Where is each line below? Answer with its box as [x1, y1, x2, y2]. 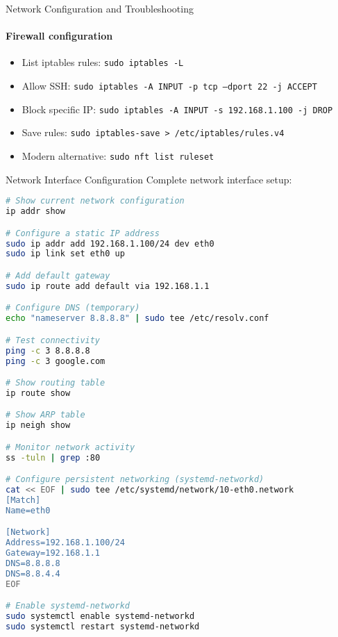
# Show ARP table [6, 410, 85, 420]
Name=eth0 [6, 505, 51, 515]
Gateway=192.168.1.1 [6, 548, 101, 559]
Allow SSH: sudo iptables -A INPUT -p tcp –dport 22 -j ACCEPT [22, 78, 317, 93]
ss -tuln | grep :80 [6, 452, 101, 463]
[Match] [6, 495, 41, 506]
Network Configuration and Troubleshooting [6, 1, 194, 15]
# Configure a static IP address [6, 228, 160, 238]
